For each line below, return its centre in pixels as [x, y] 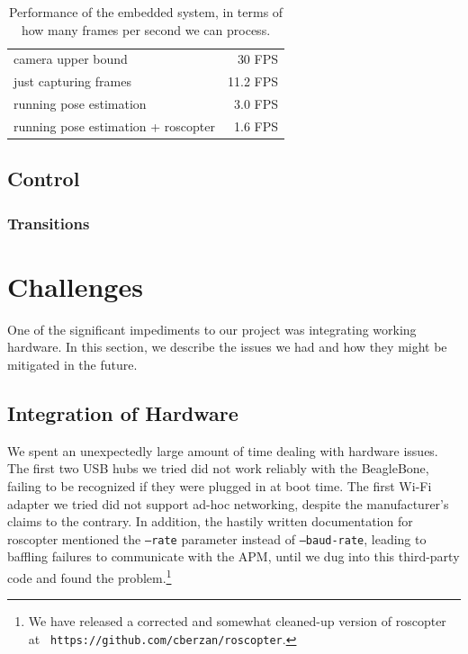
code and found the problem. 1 [90, 576]
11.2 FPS [252, 81]
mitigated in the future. [72, 364]
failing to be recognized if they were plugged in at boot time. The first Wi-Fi [220, 485]
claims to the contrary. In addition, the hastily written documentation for [210, 521]
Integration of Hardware [123, 412]
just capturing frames [72, 81]
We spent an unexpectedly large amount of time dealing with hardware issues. [223, 450]
